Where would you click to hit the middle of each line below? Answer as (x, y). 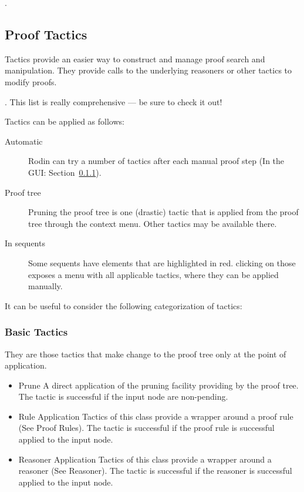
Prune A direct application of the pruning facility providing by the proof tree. (158, 385)
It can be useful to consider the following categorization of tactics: (124, 305)
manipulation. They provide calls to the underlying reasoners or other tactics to (148, 70)
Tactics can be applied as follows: (65, 121)
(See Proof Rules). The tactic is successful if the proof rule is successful (146, 428)
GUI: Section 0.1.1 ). (65, 172)
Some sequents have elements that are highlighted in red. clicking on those (162, 262)
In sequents (25, 243)
